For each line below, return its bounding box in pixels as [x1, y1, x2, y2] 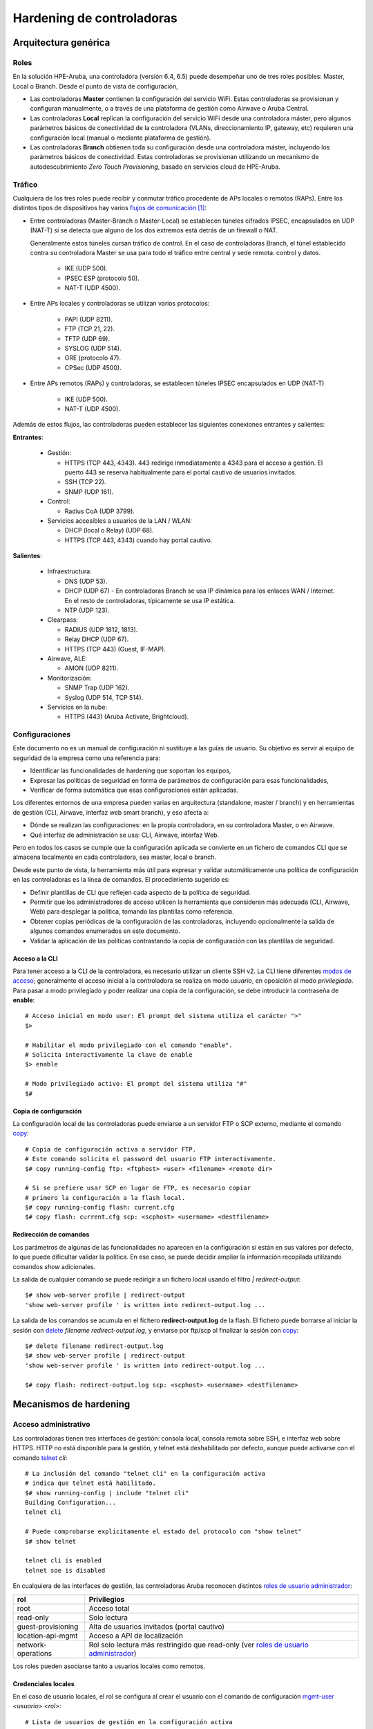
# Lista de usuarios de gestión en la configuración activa [25, 1718, 233, 1726]
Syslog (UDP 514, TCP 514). [64, 693, 144, 701]
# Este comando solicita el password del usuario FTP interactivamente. [25, 1155, 276, 1163]
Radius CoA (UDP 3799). [64, 507, 135, 515]
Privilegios [88, 1594, 125, 1604]
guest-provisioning [17, 1622, 79, 1631]
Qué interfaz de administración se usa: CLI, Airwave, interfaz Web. [30, 831, 220, 839]
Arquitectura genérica [12, 37, 111, 48]
